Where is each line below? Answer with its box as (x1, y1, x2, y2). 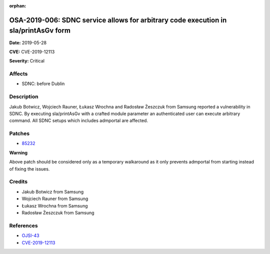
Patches (9, 130, 30, 137)
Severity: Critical (9, 58, 45, 64)
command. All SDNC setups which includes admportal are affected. (9, 117, 148, 123)
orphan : (9, 3, 26, 8)
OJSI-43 (21, 232, 39, 238)
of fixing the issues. (9, 165, 50, 172)
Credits (9, 178, 27, 185)
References (9, 222, 38, 229)
